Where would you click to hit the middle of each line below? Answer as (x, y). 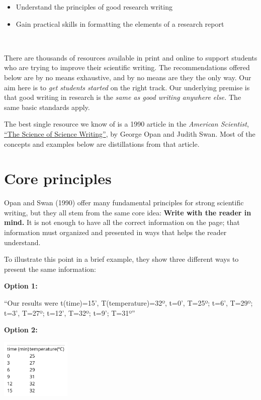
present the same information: (50, 269)
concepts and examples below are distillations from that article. (102, 144)
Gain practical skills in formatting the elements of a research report (120, 23)
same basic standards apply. (47, 107)
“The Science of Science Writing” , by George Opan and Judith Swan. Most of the (130, 133)
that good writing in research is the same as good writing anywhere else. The (123, 97)
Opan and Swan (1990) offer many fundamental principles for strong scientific (124, 203)
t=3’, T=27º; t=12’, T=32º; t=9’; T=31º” (70, 312)
